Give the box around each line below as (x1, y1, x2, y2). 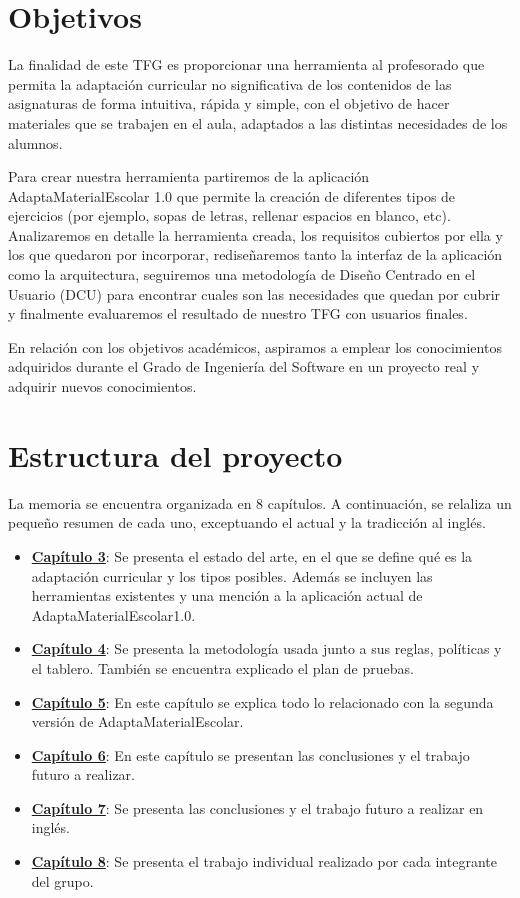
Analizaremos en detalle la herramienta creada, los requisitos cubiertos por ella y (8, 224, 503, 245)
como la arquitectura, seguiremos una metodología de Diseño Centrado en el (8, 264, 476, 285)
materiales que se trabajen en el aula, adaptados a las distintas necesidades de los (8, 112, 508, 133)
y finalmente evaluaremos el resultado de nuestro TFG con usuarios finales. (8, 303, 468, 324)
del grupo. (31, 870, 94, 891)
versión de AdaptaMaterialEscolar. (31, 711, 244, 732)
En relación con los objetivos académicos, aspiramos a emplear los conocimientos (8, 336, 502, 357)
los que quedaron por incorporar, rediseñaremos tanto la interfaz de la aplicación (8, 244, 503, 265)
